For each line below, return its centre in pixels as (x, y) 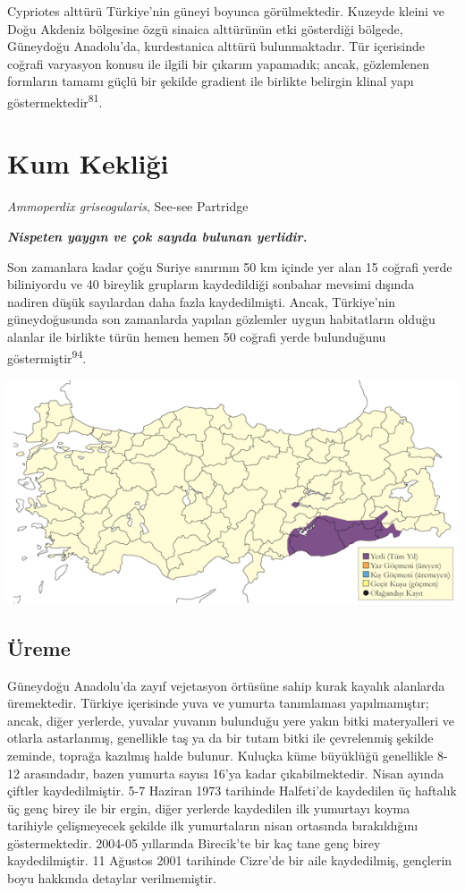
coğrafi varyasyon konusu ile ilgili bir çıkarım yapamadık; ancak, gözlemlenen (219, 63)
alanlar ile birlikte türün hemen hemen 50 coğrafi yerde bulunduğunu (197, 336)
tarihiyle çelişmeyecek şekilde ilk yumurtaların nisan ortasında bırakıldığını (213, 825)
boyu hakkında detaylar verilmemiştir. (112, 878)
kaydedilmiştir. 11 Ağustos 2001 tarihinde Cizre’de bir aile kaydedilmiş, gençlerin (230, 860)
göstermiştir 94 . (47, 356)
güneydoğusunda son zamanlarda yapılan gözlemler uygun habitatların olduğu (221, 319)
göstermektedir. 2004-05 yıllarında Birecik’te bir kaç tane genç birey (194, 842)
